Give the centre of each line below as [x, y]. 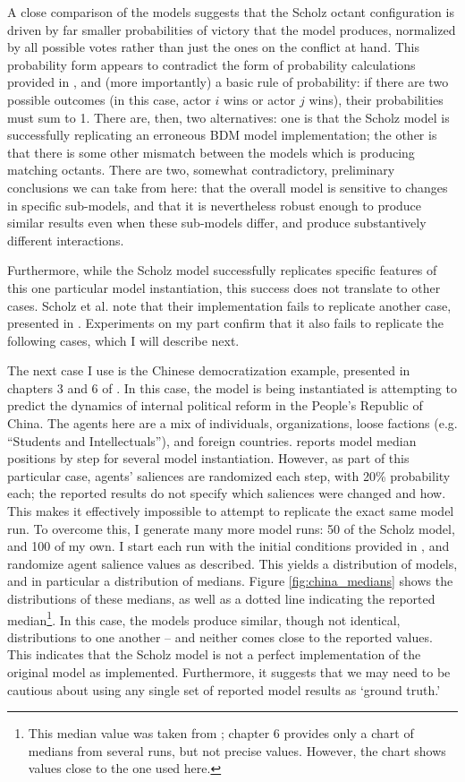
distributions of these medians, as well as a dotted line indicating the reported [221, 598]
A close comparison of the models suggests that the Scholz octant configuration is [231, 12]
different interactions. [66, 240]
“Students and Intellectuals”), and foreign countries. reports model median [212, 440]
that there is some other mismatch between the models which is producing [211, 152]
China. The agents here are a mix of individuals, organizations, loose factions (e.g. [232, 423]
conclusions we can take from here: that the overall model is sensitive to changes [228, 187]
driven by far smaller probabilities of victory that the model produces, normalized [232, 29]
